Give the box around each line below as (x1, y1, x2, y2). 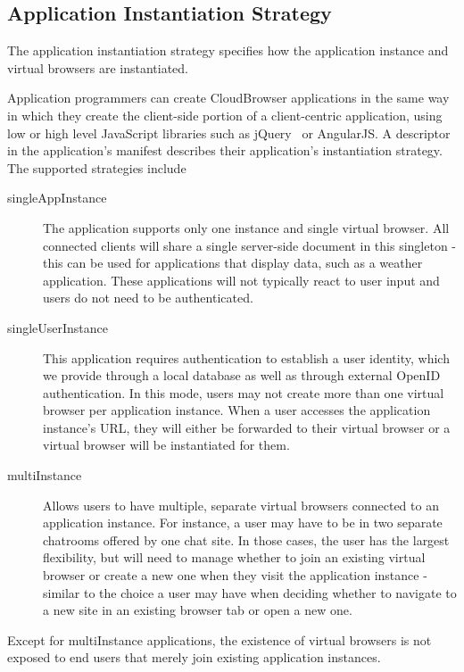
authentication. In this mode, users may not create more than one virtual (43, 383, 444, 402)
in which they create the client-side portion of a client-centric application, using (7, 105, 443, 124)
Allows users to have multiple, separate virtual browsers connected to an (43, 495, 439, 514)
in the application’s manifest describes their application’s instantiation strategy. (7, 141, 443, 160)
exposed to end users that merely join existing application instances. (7, 648, 381, 667)
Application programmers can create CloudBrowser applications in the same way (7, 88, 450, 107)
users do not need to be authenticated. (43, 288, 253, 307)
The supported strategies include (7, 158, 186, 177)
